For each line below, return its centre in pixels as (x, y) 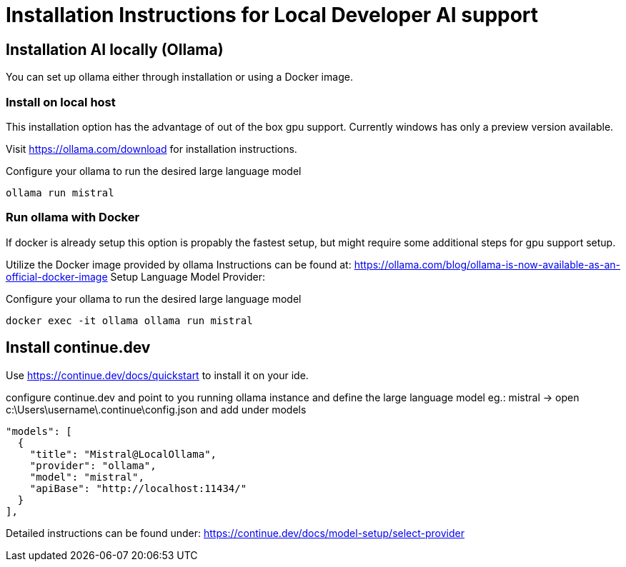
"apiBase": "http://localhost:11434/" (138, 488)
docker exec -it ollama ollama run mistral (129, 320)
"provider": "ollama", (93, 465)
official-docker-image (57, 276)
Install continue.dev (78, 348)
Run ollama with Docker (73, 217)
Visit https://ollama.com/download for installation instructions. (151, 149)
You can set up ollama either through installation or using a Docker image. (179, 77)
